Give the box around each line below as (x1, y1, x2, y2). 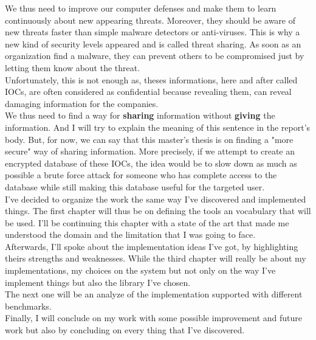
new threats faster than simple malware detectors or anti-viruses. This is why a (5, 26, 300, 38)
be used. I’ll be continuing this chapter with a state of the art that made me (5, 216, 289, 229)
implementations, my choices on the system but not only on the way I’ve (5, 264, 276, 277)
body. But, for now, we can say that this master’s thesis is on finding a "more (5, 133, 294, 145)
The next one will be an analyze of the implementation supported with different (5, 288, 303, 300)
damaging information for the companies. (5, 97, 159, 109)
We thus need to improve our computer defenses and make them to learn (5, 2, 276, 14)
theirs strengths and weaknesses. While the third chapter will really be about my (5, 252, 306, 265)
